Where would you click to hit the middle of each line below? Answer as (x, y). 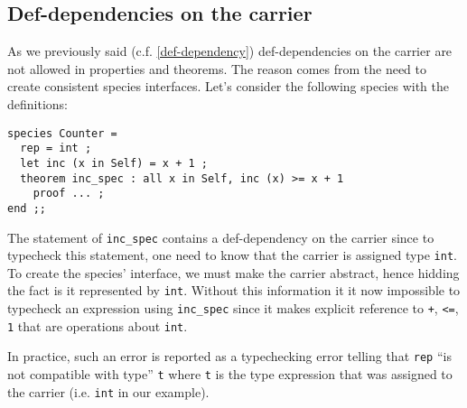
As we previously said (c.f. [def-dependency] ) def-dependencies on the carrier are (230, 51)
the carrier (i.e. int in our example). (108, 391)
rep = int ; (56, 148)
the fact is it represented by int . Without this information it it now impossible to (234, 290)
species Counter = (62, 133)
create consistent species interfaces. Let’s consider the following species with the (228, 86)
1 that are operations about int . (98, 325)
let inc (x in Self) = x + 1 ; (114, 163)
